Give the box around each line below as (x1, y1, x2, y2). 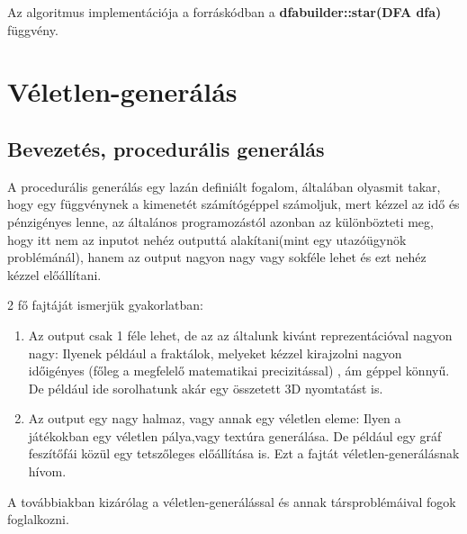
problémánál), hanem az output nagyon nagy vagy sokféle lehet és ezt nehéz (7, 248, 427, 267)
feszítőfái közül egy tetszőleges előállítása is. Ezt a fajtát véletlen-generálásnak (28, 444, 460, 463)
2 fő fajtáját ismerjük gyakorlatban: (7, 295, 203, 314)
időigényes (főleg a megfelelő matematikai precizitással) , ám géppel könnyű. (28, 361, 450, 380)
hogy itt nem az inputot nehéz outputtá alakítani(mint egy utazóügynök (7, 230, 407, 249)
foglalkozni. (7, 510, 69, 529)
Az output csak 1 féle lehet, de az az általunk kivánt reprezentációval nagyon (28, 325, 453, 344)
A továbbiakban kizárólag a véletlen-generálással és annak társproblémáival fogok (7, 492, 456, 511)
